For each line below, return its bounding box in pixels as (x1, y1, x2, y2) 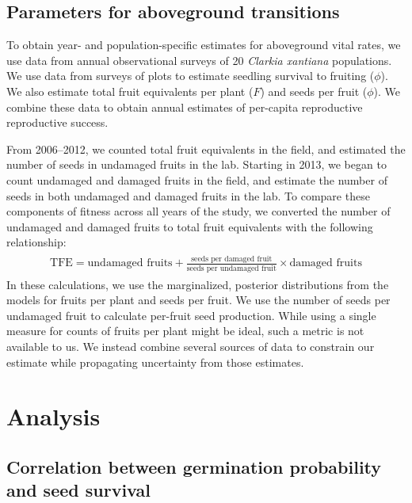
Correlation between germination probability (6, 454, 382, 478)
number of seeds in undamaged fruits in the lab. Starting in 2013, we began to (6, 156, 387, 173)
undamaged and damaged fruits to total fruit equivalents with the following (6, 218, 373, 234)
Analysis (6, 400, 101, 433)
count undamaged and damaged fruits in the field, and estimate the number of (6, 171, 387, 188)
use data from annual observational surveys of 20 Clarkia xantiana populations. (6, 51, 392, 68)
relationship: (6, 234, 67, 250)
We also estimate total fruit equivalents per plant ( (6, 82, 254, 99)
